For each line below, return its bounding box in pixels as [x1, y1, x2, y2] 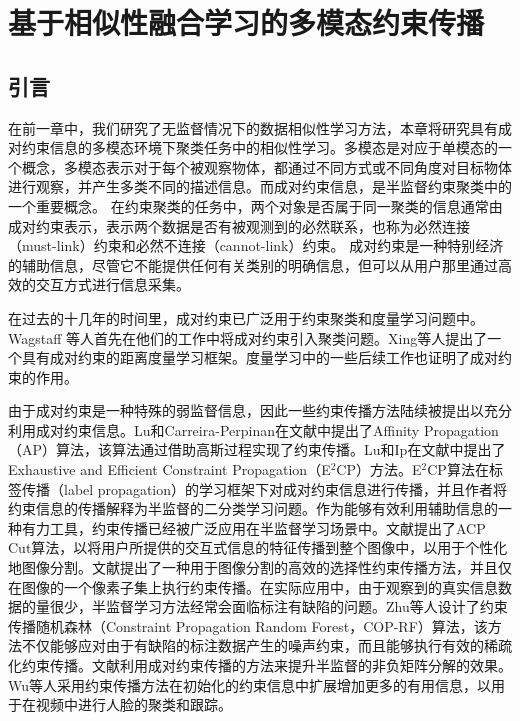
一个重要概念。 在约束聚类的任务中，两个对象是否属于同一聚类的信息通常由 [8, 195, 503, 216]
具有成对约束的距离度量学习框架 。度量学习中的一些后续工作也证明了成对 [21, 347, 498, 368]
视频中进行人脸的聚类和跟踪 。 [35, 694, 232, 715]
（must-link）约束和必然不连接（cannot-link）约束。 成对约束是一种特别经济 [8, 235, 504, 256]
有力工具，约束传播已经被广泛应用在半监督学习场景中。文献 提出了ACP [21, 517, 486, 538]
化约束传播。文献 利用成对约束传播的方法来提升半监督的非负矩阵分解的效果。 [8, 655, 512, 676]
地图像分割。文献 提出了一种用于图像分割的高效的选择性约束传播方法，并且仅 [8, 557, 512, 578]
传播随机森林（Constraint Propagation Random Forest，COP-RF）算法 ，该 [8, 615, 488, 636]
